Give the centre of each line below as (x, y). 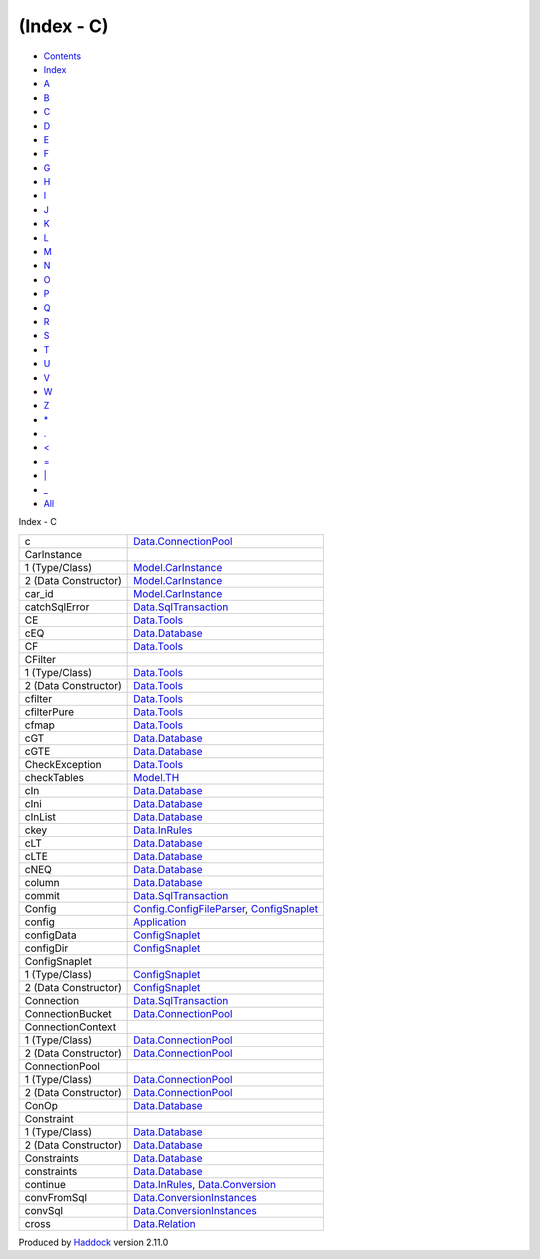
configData (50, 935)
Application (160, 922)
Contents (62, 56)
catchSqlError (57, 607)
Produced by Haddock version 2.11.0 (93, 1242)
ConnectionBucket (68, 1013)
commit (42, 895)
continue (45, 1184)
